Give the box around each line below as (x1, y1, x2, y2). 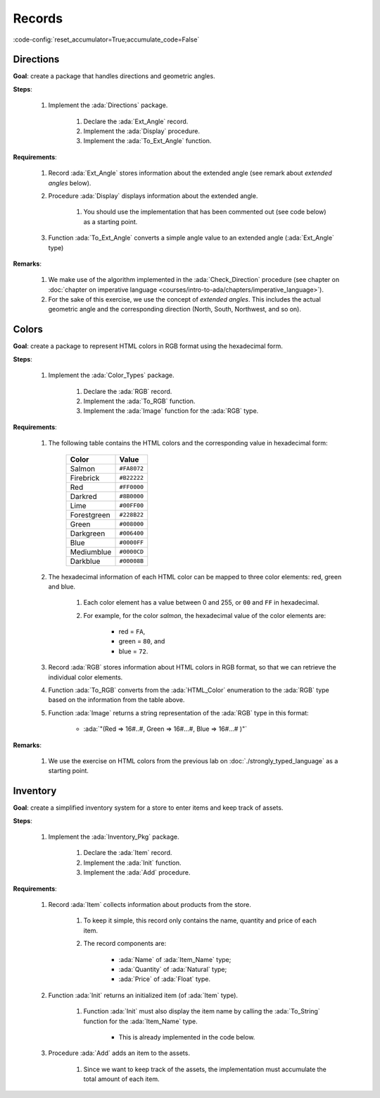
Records (13, 11, 63, 26)
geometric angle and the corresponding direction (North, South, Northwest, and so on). (48, 305, 302, 314)
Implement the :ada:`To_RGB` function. (83, 397, 196, 405)
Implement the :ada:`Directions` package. (48, 101, 168, 109)
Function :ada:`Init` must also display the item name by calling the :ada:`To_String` (83, 1007, 320, 1016)
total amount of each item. (83, 1075, 160, 1083)
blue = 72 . (118, 647, 148, 655)
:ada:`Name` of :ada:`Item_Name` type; (118, 955, 232, 963)
